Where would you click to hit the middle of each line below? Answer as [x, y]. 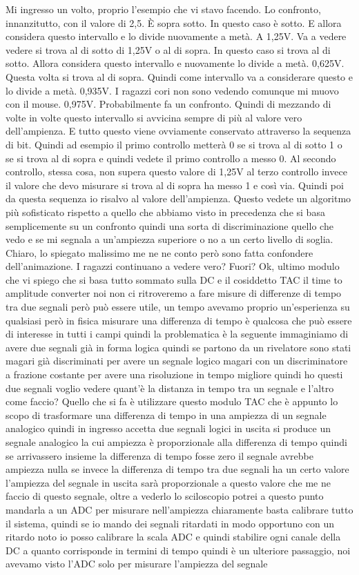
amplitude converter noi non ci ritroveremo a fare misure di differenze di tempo [174, 293]
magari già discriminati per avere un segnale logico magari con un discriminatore [177, 361]
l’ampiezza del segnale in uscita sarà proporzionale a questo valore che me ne [168, 482]
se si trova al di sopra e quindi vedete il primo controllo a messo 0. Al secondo [171, 158]
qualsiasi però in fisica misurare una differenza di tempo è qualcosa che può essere [179, 320]
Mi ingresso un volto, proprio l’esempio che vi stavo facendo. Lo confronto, [163, 9]
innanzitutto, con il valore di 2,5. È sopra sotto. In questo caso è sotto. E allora [174, 22]
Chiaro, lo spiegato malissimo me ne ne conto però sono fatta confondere [159, 252]
